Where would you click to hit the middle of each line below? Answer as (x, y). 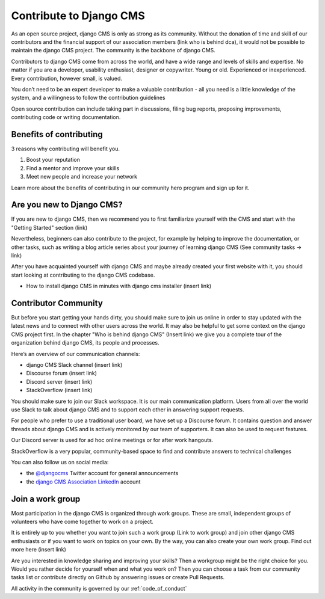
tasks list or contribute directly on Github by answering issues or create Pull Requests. (118, 577)
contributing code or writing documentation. (66, 117)
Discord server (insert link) (59, 381)
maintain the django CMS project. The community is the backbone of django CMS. (113, 51)
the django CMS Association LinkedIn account (83, 482)
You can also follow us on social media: (60, 462)
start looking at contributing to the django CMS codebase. (83, 275)
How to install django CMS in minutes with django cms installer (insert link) (119, 286)
